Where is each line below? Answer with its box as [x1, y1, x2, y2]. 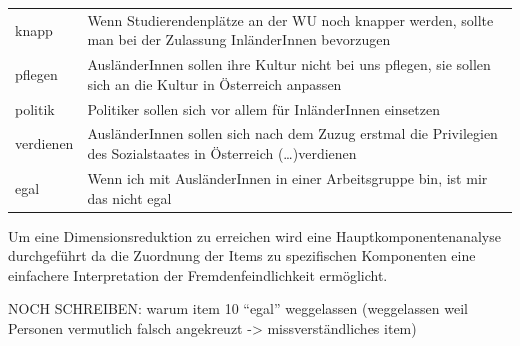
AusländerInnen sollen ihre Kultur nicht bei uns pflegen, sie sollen [87, 54, 491, 75]
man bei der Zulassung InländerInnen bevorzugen [87, 29, 391, 50]
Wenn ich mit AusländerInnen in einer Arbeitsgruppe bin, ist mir [87, 167, 488, 188]
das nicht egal [87, 187, 172, 208]
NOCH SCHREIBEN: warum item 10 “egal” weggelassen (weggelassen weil [8, 298, 468, 319]
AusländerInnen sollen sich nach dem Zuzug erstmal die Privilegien [87, 123, 498, 144]
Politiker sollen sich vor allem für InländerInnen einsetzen [87, 98, 440, 119]
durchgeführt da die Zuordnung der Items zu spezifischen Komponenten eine [8, 245, 476, 266]
